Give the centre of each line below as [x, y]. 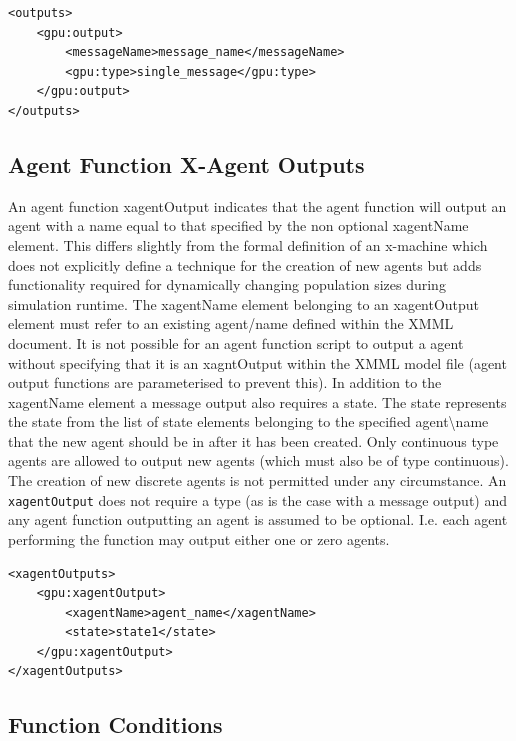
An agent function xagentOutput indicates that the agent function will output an [257, 205]
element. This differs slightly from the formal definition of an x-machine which [248, 244]
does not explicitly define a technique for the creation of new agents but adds [245, 264]
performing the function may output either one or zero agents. [199, 538]
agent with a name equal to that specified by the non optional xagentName [238, 225]
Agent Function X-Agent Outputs [186, 163]
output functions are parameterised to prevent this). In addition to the [225, 382]
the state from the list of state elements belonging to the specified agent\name [248, 421]
